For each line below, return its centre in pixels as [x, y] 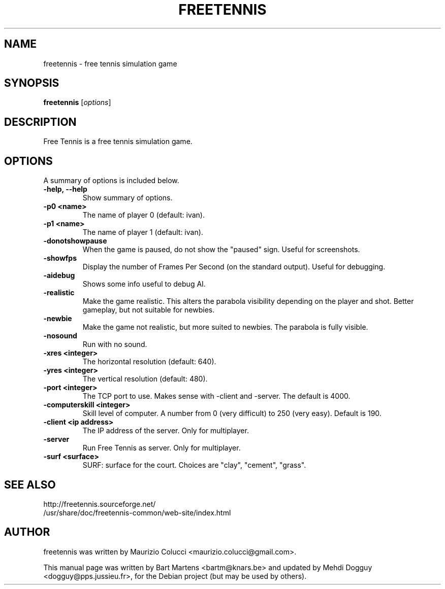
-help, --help [65, 189]
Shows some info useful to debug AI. [144, 284]
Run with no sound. [115, 344]
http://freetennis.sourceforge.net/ [100, 504]
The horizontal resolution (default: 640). [149, 362]
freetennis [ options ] [77, 102]
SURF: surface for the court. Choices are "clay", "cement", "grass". [194, 465]
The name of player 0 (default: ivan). [144, 215]
